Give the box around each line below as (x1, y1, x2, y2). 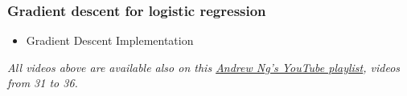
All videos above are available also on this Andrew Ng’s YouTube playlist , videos (7, 58, 401, 75)
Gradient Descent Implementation (26, 32, 194, 49)
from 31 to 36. (7, 74, 78, 91)
